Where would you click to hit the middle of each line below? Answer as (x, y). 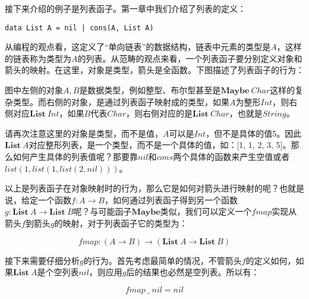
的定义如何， (271, 260)
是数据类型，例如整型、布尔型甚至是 (150, 90)
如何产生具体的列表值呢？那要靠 (75, 156)
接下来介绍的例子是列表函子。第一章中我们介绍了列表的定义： (125, 8)
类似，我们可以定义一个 (206, 211)
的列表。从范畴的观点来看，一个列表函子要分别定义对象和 (190, 58)
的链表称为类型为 (38, 58)
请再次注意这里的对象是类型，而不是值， (84, 133)
